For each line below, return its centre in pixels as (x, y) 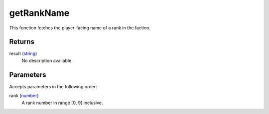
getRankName (39, 13)
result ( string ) (23, 54)
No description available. (47, 60)
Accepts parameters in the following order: (53, 86)
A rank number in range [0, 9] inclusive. (62, 103)
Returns (22, 42)
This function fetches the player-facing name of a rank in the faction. (80, 28)
